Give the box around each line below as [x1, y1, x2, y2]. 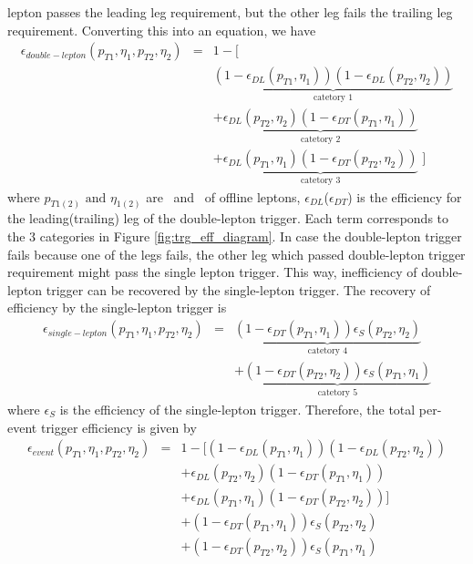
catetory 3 [301, 176, 341, 186]
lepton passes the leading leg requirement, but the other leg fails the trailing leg [7, 3, 453, 21]
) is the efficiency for [347, 187, 462, 206]
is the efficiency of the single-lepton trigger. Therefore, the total [59, 399, 416, 418]
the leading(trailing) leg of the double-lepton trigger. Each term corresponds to [7, 209, 449, 228]
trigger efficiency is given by [40, 417, 197, 436]
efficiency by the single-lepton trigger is [7, 298, 227, 317]
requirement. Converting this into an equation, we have [7, 20, 316, 39]
